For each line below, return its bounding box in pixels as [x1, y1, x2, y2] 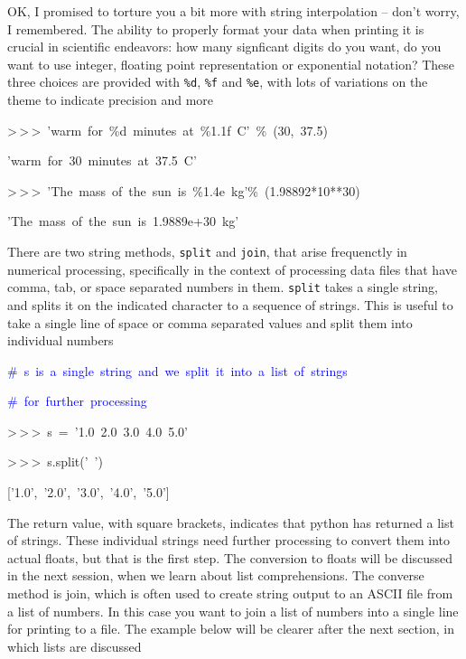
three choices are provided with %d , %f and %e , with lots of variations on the [7, 72, 428, 91]
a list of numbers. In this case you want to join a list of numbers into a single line [7, 601, 459, 620]
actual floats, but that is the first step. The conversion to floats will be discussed [7, 548, 453, 567]
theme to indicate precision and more [7, 90, 214, 109]
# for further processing [7, 391, 147, 410]
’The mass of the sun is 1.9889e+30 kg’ [7, 212, 239, 231]
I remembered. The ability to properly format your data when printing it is [7, 19, 424, 38]
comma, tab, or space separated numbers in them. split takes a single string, [7, 278, 438, 297]
